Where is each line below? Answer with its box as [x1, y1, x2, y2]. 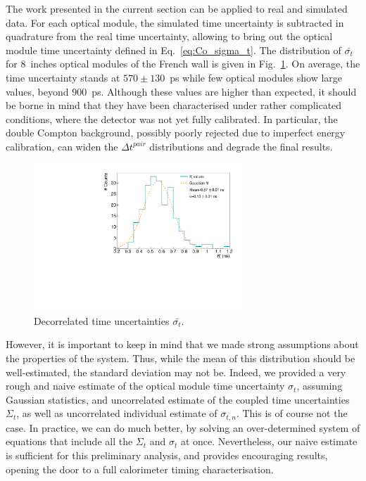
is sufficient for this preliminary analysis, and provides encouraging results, [6, 448, 328, 463]
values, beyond [6, 84, 69, 98]
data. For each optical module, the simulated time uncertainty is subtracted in [6, 15, 344, 30]
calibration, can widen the [6, 139, 118, 153]
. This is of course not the [236, 406, 348, 421]
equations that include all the [6, 434, 133, 449]
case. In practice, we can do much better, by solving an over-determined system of [6, 420, 360, 435]
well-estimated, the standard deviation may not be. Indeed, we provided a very [6, 364, 346, 379]
